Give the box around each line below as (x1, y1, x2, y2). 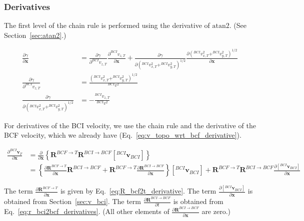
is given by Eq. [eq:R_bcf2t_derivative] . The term (60, 186, 216, 196)
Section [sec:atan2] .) (4, 29, 66, 40)
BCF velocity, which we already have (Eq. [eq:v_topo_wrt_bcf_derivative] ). (4, 130, 241, 140)
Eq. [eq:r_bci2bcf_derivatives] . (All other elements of (4, 206, 169, 217)
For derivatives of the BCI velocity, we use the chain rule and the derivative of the (4, 120, 256, 130)
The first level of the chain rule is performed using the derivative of (4, 20, 210, 30)
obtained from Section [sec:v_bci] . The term (4, 196, 141, 207)
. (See (229, 20, 246, 30)
